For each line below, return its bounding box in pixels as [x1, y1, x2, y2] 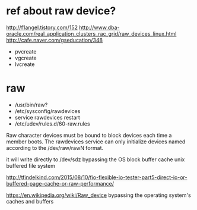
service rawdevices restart [14, 114, 80, 121]
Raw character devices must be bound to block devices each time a [6, 131, 172, 139]
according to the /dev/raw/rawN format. [6, 144, 104, 151]
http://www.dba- [79, 24, 120, 31]
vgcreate [14, 54, 37, 61]
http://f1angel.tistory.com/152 [6, 24, 78, 31]
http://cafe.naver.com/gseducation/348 [6, 36, 103, 43]
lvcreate [14, 61, 35, 68]
